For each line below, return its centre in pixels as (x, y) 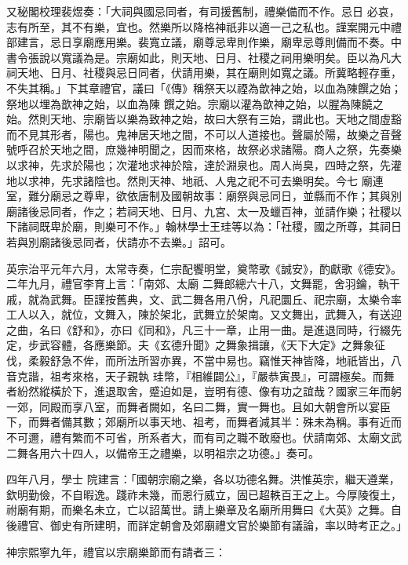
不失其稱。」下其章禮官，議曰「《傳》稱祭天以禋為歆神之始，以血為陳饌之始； (204, 87)
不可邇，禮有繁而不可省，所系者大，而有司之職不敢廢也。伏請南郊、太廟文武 (204, 437)
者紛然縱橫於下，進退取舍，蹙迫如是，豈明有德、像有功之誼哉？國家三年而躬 (204, 391)
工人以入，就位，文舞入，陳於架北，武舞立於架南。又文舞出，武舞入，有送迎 (204, 314)
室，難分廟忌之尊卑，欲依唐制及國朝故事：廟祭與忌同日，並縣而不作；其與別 (204, 196)
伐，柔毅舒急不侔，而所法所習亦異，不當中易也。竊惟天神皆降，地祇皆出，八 (204, 361)
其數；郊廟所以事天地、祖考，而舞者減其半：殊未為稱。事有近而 (237, 422)
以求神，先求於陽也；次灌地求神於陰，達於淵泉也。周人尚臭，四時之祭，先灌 (204, 164)
